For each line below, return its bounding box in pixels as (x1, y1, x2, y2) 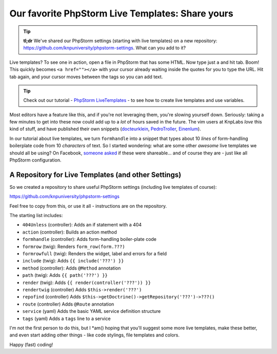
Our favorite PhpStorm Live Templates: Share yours (9, 8, 233, 19)
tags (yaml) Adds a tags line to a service (22, 315, 111, 322)
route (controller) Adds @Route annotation (22, 301, 114, 307)
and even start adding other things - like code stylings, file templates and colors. (9, 332, 180, 338)
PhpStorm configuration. (9, 157, 62, 163)
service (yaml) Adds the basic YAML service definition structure (22, 308, 161, 314)
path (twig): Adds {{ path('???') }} (22, 272, 108, 278)
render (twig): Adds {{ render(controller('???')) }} (22, 279, 151, 286)
